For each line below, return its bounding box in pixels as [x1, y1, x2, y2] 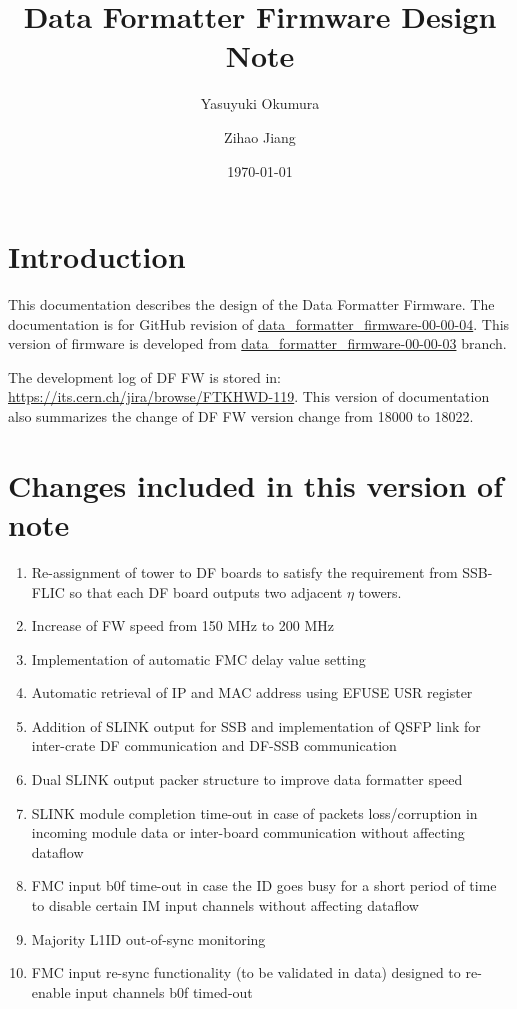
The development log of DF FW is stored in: [8, 366, 281, 387]
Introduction [8, 236, 186, 277]
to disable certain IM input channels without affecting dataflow [31, 895, 419, 916]
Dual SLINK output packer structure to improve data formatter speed [31, 769, 463, 790]
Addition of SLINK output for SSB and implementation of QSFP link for [31, 715, 481, 736]
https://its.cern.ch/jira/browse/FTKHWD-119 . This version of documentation [8, 386, 490, 407]
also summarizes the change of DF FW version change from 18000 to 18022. [8, 406, 474, 426]
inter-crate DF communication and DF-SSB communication [31, 735, 397, 756]
